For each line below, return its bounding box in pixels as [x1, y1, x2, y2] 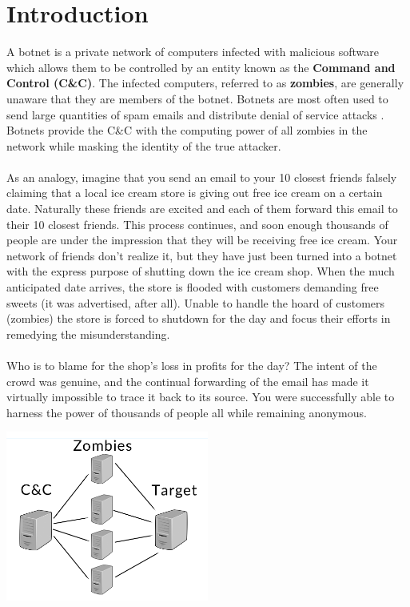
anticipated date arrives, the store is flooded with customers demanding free [6, 279, 379, 295]
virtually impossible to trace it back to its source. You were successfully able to [6, 388, 395, 405]
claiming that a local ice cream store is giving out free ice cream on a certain [6, 184, 383, 201]
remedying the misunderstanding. [6, 325, 170, 342]
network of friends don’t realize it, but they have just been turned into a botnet [6, 247, 397, 263]
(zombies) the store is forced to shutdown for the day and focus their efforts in [6, 310, 391, 327]
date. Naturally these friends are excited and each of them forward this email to [6, 200, 398, 217]
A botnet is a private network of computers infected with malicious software [6, 43, 379, 60]
